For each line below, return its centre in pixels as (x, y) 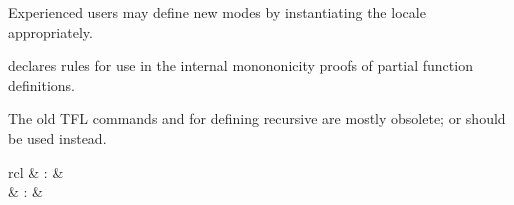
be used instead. (57, 137)
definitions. (41, 84)
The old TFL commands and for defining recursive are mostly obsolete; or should (257, 118)
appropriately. (50, 31)
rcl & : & (36, 171)
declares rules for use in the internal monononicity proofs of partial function (240, 65)
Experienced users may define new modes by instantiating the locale (217, 12)
